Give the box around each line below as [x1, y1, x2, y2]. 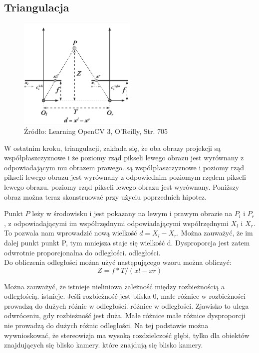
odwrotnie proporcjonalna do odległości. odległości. [4, 247, 161, 257]
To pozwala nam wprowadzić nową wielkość [4, 228, 137, 238]
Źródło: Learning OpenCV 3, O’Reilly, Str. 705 [24, 125, 168, 136]
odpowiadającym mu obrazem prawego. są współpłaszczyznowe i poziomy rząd [4, 162, 245, 172]
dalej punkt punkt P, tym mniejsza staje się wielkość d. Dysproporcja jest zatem [4, 237, 250, 247]
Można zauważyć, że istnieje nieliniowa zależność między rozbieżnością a [4, 281, 225, 291]
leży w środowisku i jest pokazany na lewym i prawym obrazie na [32, 208, 233, 219]
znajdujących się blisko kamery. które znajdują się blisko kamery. [4, 340, 203, 350]
